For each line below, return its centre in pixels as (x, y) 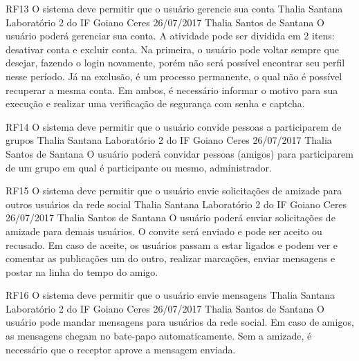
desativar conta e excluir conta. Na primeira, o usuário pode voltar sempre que (172, 49)
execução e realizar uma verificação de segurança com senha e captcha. (155, 103)
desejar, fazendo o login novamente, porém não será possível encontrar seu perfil (175, 63)
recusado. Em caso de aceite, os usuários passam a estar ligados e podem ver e (172, 244)
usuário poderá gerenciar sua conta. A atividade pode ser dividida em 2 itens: (170, 36)
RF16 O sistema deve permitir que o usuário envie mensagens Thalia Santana (171, 295)
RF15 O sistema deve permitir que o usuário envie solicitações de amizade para (174, 191)
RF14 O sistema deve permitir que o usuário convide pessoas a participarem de (174, 126)
